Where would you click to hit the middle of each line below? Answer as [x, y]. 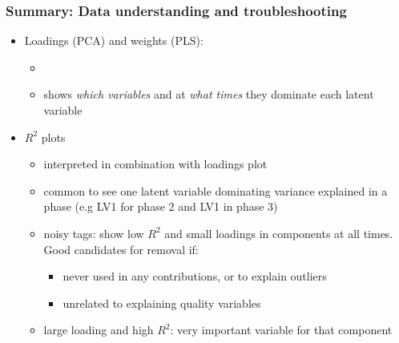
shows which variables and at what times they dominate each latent [209, 94]
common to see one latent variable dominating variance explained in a [216, 190]
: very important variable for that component [281, 330]
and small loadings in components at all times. [279, 233]
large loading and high [99, 330]
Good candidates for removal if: [121, 249]
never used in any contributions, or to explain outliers [195, 276]
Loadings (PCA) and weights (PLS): [114, 40]
